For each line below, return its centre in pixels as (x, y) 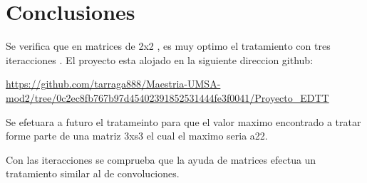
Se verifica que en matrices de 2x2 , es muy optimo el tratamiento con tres (168, 46)
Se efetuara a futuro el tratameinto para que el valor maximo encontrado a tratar (183, 121)
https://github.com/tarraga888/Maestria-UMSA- (113, 84)
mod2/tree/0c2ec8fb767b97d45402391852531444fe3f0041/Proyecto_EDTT (167, 97)
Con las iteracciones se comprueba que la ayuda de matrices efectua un (161, 159)
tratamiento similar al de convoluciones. (93, 173)
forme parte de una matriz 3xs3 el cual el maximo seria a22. (137, 136)
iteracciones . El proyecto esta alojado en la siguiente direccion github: (160, 59)
